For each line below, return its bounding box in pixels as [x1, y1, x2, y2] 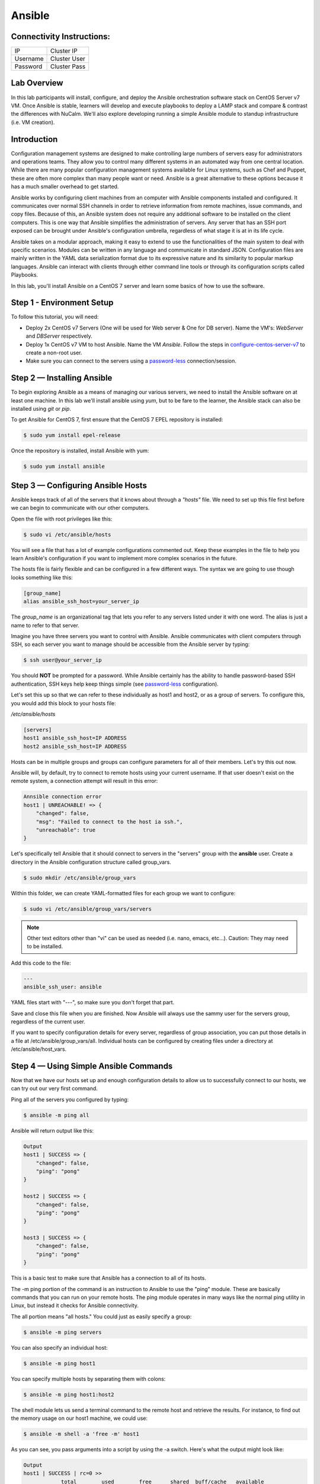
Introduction [11, 134, 58, 144]
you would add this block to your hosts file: [11, 699, 116, 706]
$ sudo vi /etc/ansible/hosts [23, 531, 111, 538]
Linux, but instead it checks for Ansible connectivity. [11, 1302, 139, 1309]
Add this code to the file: [11, 959, 71, 966]
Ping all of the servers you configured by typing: [11, 1096, 129, 1103]
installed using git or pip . [11, 405, 71, 413]
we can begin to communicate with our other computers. [11, 505, 150, 512]
